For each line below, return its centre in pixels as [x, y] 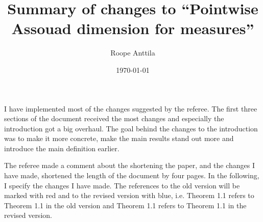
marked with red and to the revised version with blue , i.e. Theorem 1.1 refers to [129, 195]
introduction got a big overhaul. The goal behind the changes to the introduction [131, 128]
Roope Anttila [133, 53]
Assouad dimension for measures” [133, 28]
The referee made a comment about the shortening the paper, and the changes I [130, 165]
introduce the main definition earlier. [62, 148]
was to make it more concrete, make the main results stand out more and [119, 138]
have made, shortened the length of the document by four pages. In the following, [132, 175]
